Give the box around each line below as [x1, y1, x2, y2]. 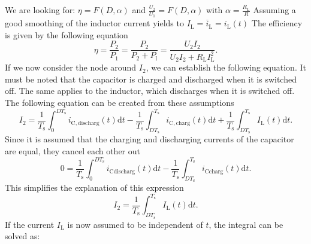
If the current [5, 218, 55, 230]
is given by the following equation [5, 28, 128, 41]
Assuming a [253, 4, 296, 16]
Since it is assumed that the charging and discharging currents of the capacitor [5, 133, 294, 145]
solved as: [5, 230, 40, 242]
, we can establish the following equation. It [146, 61, 306, 74]
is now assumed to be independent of [67, 218, 203, 230]
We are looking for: [5, 4, 76, 16]
